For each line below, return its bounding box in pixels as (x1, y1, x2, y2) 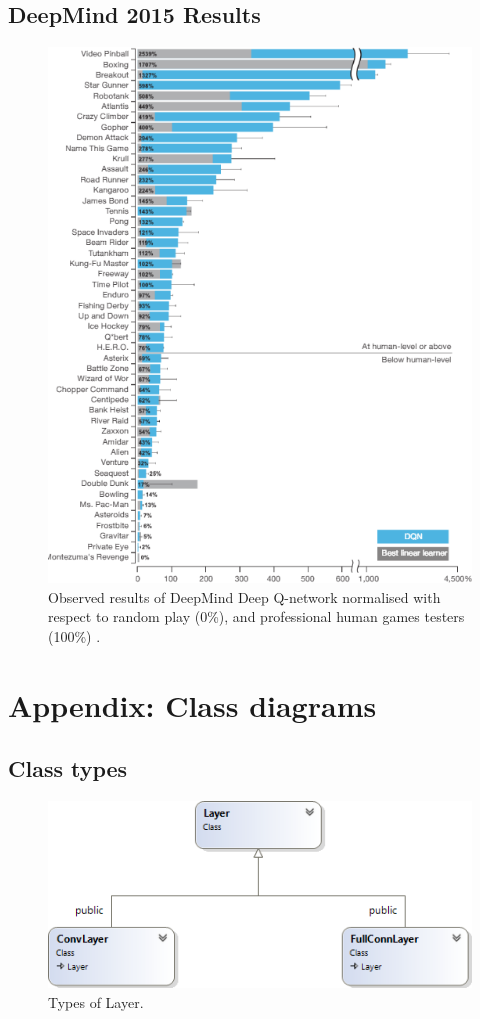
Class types (8, 753, 128, 784)
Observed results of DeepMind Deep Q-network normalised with (48, 586, 441, 607)
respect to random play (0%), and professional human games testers (48, 606, 465, 627)
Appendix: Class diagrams (8, 684, 377, 725)
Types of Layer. (48, 991, 144, 1012)
